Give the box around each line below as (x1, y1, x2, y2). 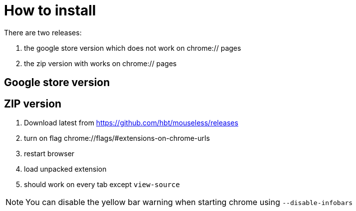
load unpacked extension (24, 165, 107, 174)
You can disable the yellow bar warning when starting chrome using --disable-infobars (25, 197, 353, 208)
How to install (4, 2, 96, 19)
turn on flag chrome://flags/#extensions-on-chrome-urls (24, 134, 210, 143)
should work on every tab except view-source (24, 180, 180, 189)
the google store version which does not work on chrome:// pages (24, 43, 241, 52)
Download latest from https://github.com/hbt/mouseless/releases (24, 118, 238, 127)
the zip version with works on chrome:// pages (24, 59, 177, 68)
